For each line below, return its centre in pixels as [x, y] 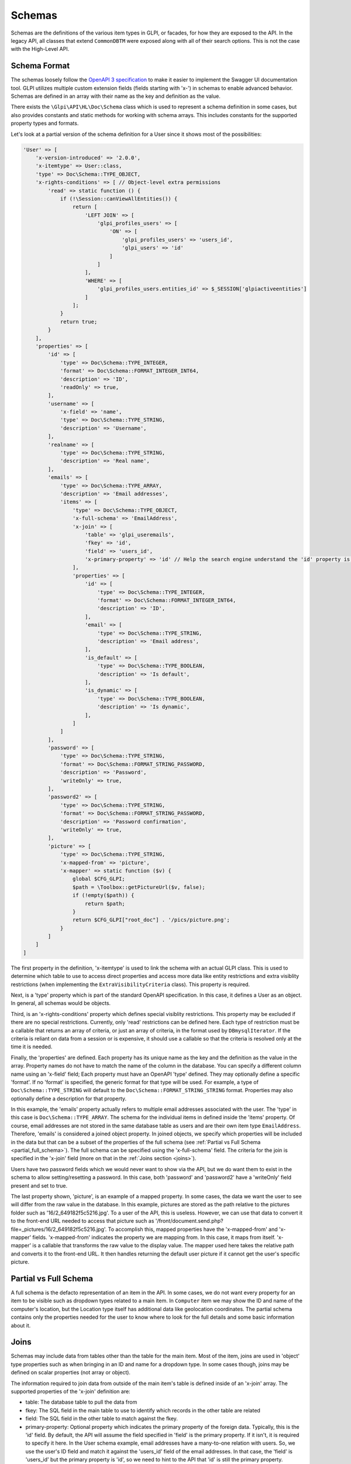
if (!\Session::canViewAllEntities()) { [119, 199]
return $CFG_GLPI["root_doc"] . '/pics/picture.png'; [151, 920]
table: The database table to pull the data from [81, 1402]
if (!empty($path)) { [103, 895]
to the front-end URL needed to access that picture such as [82, 1221]
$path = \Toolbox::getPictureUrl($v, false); [139, 887]
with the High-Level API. [40, 49]
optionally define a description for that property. [69, 1099]
